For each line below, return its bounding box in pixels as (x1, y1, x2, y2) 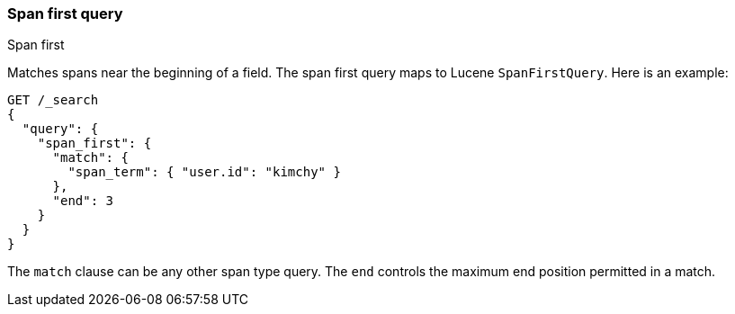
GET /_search (7, 93, 99, 108)
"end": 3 (52, 193, 114, 209)
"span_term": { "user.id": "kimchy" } (67, 165, 341, 180)
